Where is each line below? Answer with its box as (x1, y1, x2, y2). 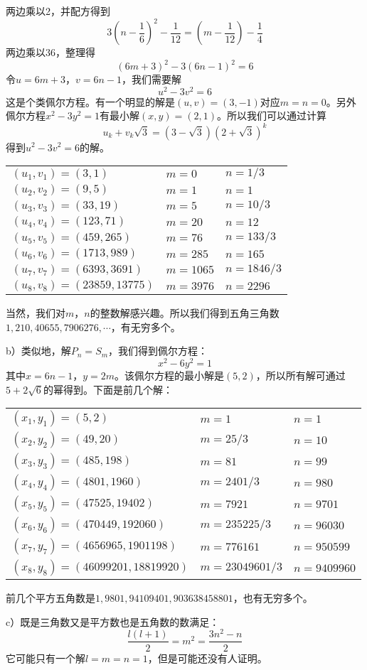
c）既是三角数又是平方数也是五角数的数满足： (6, 614, 220, 629)
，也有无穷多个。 (233, 590, 313, 605)
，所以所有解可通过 (255, 368, 346, 382)
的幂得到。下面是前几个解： (43, 382, 173, 396)
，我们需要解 (122, 72, 182, 87)
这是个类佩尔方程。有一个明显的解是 (6, 94, 175, 109)
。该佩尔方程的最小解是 (115, 368, 225, 382)
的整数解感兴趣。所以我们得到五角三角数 (90, 306, 280, 320)
